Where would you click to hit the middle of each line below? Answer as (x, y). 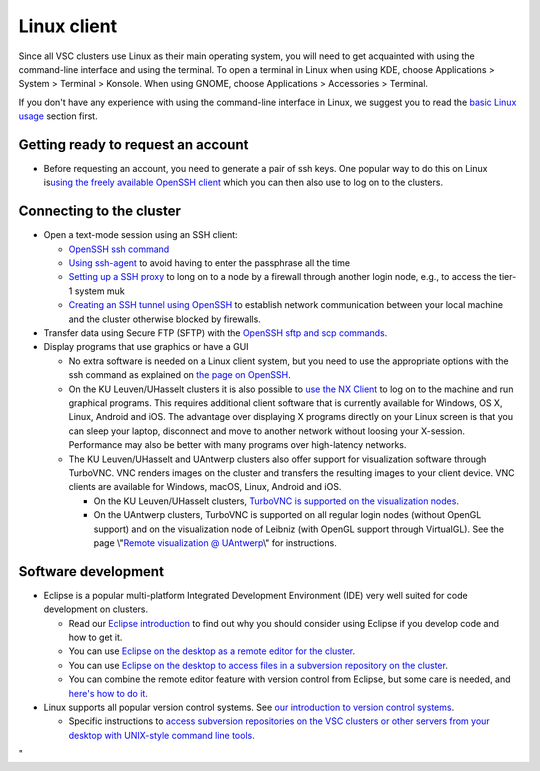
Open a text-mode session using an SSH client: (141, 235)
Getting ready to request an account (133, 144)
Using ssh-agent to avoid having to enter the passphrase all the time (209, 263)
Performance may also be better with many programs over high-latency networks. (237, 445)
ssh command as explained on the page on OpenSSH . (179, 375)
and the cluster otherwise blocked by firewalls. (165, 319)
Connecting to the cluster (100, 211)
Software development (91, 571)
